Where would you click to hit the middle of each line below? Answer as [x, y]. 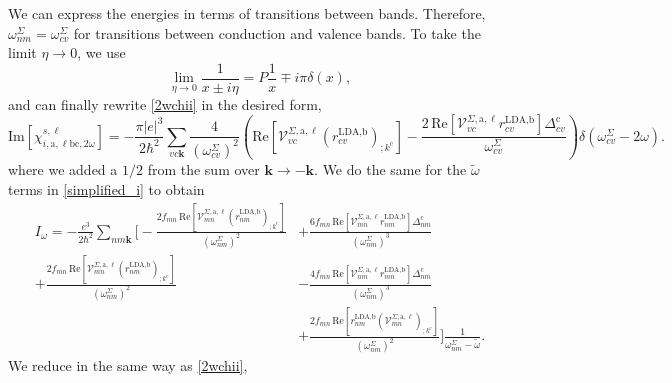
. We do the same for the [390, 169]
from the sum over [203, 169]
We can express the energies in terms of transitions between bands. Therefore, [247, 13]
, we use [101, 52]
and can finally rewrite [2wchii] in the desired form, [165, 103]
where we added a [63, 169]
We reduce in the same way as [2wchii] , [128, 365]
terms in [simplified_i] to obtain [106, 188]
